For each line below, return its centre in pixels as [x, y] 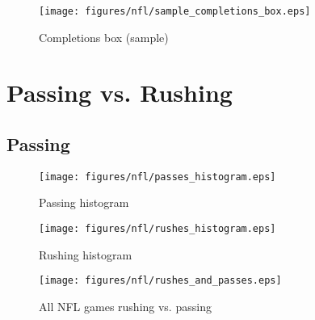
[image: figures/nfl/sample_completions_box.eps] [175, 11]
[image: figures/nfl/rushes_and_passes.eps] [160, 281]
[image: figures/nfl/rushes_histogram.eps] [157, 229]
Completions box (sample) [104, 37]
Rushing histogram [86, 254]
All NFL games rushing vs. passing [125, 306]
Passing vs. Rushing [120, 93]
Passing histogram [84, 202]
